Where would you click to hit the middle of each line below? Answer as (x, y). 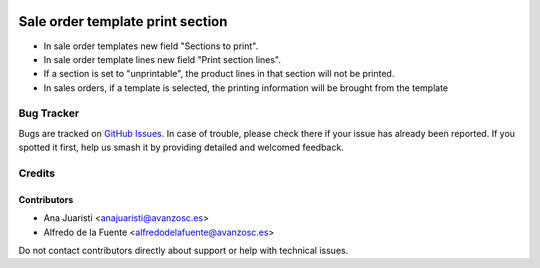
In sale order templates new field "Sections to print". (151, 46)
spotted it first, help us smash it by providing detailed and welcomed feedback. (181, 147)
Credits (36, 173)
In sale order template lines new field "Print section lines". (162, 59)
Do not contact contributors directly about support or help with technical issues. (183, 250)
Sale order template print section (123, 21)
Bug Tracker (49, 113)
